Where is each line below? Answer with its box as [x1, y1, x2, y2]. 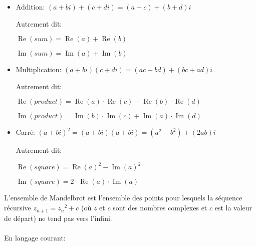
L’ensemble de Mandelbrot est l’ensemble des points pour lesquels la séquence [4, 192, 242, 203]
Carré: [16, 127, 35, 137]
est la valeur [214, 202, 252, 213]
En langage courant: [4, 232, 66, 242]
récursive [4, 202, 31, 213]
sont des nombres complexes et [113, 202, 207, 213]
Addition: [16, 2, 45, 12]
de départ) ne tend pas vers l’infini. [4, 212, 112, 223]
